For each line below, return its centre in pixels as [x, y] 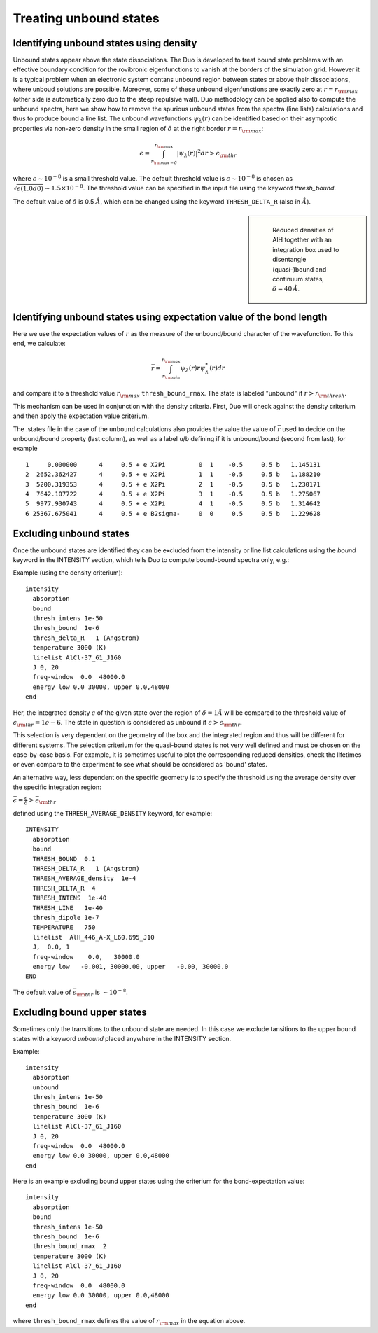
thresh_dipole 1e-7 [66, 917]
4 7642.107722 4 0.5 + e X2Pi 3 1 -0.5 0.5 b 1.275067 [173, 494]
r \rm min [171, 377]
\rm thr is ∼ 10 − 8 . [102, 992]
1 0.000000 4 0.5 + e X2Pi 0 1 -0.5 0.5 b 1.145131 [173, 465]
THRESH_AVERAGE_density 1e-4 [84, 878]
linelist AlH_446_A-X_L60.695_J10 [94, 937]
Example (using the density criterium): [68, 573]
